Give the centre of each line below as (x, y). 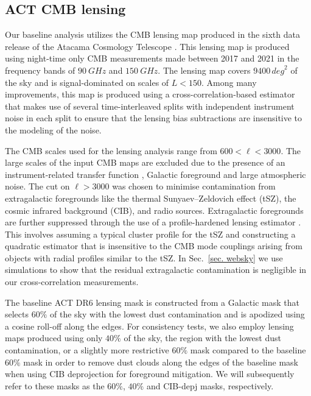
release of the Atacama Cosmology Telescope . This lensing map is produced (147, 46)
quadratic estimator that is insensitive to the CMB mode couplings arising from (154, 246)
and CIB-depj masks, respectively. (210, 385)
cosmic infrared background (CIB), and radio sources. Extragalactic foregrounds (154, 210)
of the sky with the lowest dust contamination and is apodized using (177, 314)
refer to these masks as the (55, 385)
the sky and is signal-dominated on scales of (87, 82)
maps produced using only (54, 338)
